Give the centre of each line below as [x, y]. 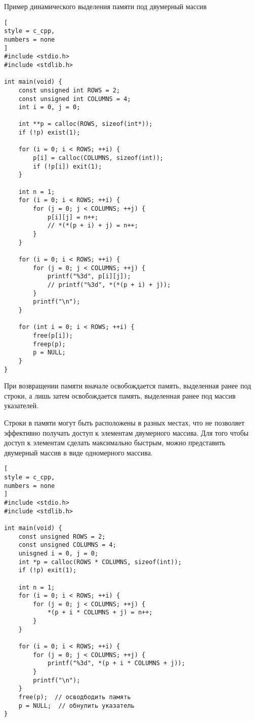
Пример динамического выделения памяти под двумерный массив [105, 6]
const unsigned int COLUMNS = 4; [75, 99]
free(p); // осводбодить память [75, 697]
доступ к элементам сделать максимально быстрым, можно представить [115, 443]
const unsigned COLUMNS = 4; [67, 545]
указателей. [22, 405]
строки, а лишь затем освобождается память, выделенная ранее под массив [120, 395]
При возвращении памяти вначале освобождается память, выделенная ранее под [128, 386]
